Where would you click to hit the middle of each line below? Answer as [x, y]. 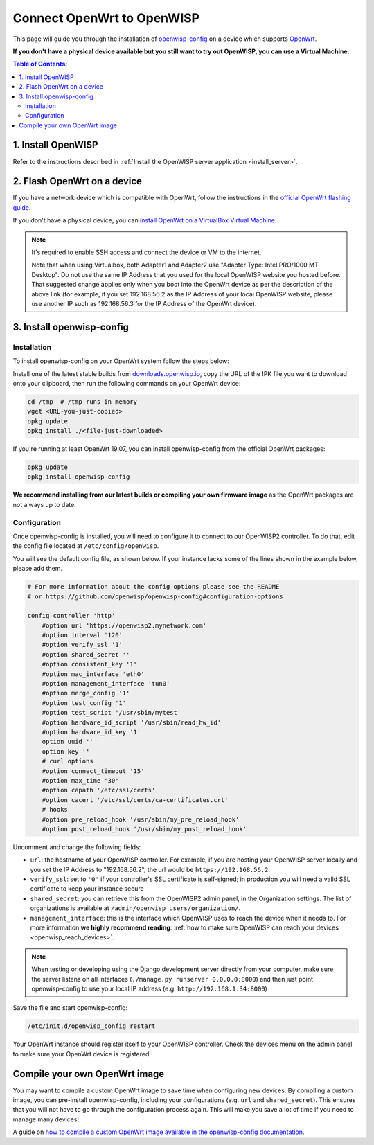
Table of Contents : [40, 64]
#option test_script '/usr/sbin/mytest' [112, 713]
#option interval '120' [82, 635]
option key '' [66, 751]
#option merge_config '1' [86, 693]
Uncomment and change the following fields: [77, 847]
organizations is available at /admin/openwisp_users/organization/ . [135, 908]
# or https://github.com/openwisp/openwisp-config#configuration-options [155, 596]
